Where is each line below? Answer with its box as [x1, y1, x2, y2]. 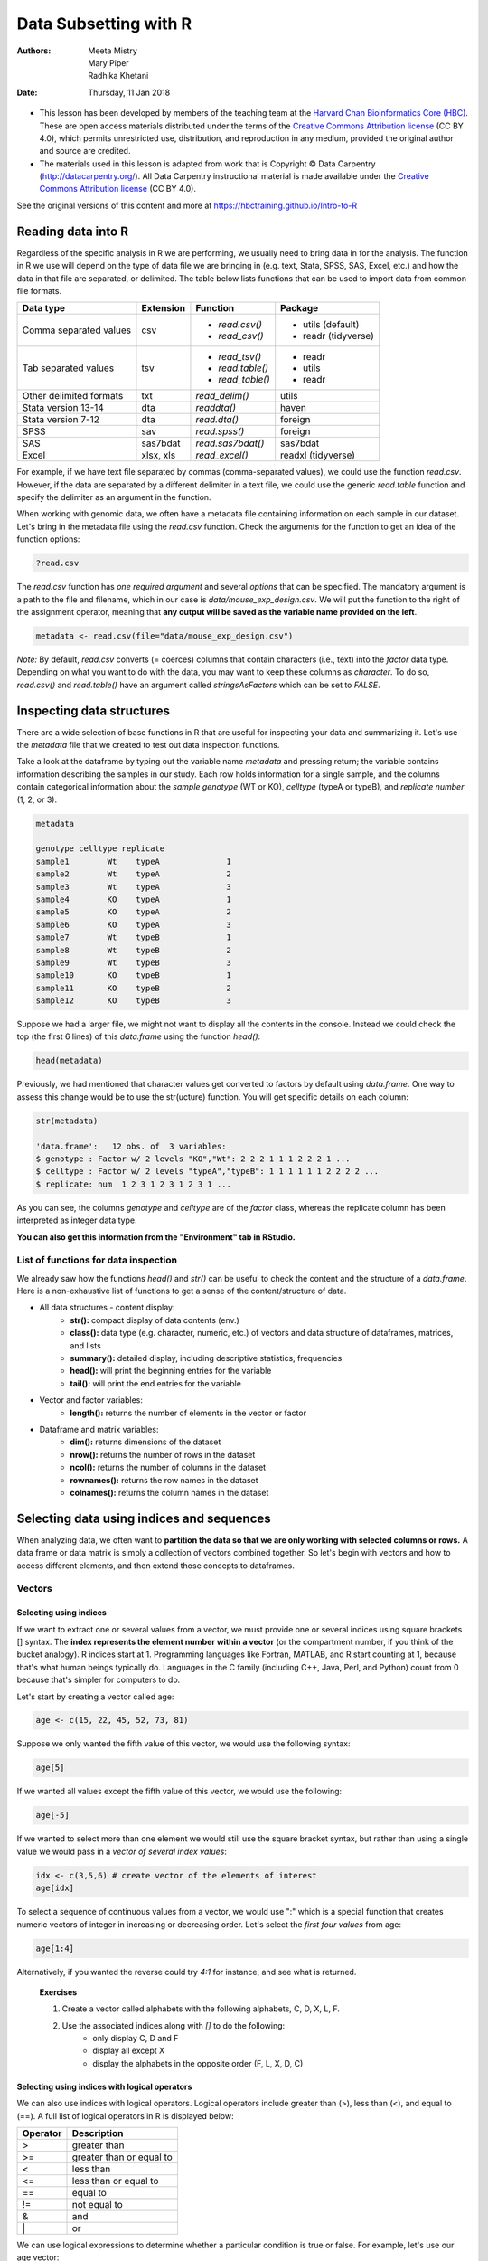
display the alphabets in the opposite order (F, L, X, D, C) [92, 2058, 304, 2068]
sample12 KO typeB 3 [35, 996, 232, 1006]
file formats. [16, 285, 62, 296]
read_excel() [195, 449, 249, 461]
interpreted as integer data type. [16, 1215, 137, 1225]
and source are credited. [39, 146, 131, 156]
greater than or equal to [71, 2151, 174, 2163]
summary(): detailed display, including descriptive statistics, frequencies [70, 1353, 343, 1363]
